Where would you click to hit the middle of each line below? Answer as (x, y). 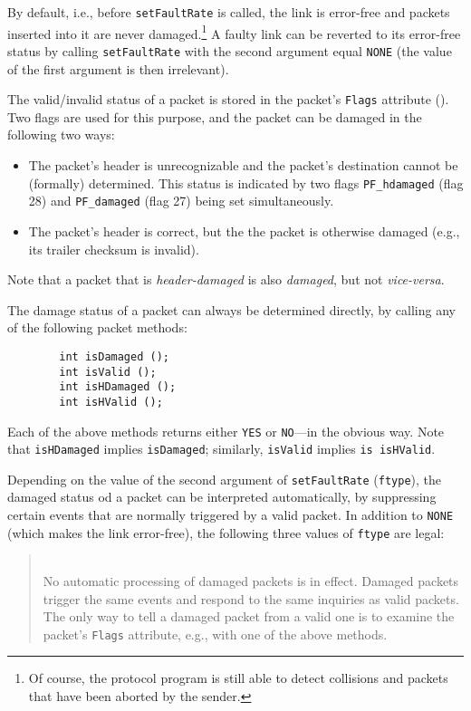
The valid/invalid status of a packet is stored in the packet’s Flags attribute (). (228, 99)
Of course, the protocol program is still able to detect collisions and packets (238, 678)
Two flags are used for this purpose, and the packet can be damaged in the (215, 116)
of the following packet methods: (97, 327)
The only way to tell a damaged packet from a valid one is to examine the (249, 616)
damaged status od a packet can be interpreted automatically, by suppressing (222, 497)
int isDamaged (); (114, 356)
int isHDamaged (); (118, 387)
